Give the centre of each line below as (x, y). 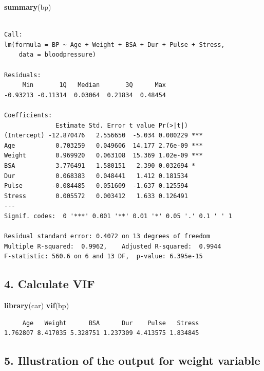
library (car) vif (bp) (37, 305)
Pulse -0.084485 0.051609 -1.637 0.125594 (96, 186)
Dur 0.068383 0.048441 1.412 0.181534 (96, 176)
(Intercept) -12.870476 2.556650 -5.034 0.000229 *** (103, 136)
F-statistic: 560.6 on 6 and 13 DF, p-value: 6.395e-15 (103, 257)
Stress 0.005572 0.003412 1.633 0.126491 (96, 196)
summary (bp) (28, 7)
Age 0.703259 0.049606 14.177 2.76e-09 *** (103, 145)
